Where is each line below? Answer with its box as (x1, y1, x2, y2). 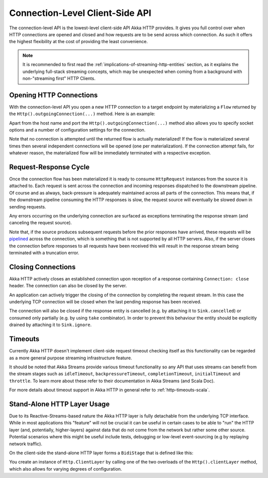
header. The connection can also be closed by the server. (9, 283, 127, 289)
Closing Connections (9, 263, 76, 271)
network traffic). (9, 441, 42, 447)
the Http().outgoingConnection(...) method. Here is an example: (9, 111, 156, 117)
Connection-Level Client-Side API (9, 7, 151, 18)
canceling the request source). (9, 220, 72, 226)
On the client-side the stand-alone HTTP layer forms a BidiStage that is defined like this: (9, 450, 194, 456)
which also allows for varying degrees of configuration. (9, 466, 122, 472)
